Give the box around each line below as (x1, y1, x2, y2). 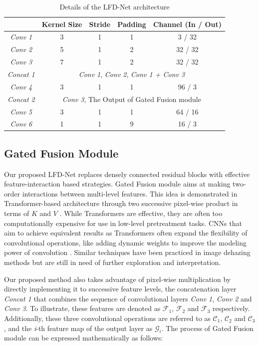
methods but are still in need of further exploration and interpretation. (4, 256, 221, 267)
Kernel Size (41, 18, 82, 29)
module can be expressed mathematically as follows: (4, 332, 163, 343)
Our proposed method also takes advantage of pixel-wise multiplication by (4, 273, 231, 284)
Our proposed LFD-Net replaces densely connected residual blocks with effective (4, 168, 250, 179)
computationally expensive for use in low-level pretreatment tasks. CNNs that (4, 217, 242, 228)
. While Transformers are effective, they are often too (59, 208, 223, 218)
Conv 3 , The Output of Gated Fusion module (62, 93, 201, 104)
